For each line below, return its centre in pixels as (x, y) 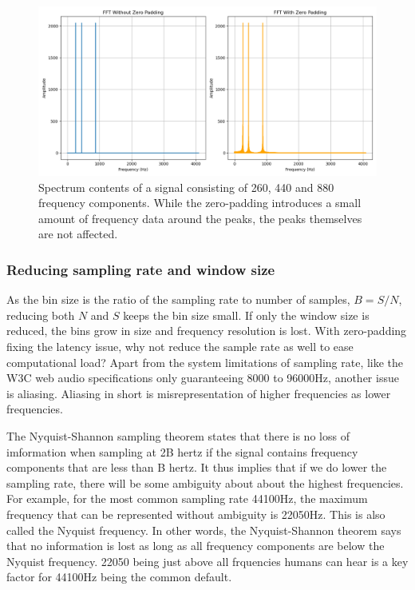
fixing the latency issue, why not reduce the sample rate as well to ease (180, 346)
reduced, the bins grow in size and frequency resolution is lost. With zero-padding (207, 331)
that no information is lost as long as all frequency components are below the (196, 546)
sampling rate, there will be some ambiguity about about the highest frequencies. (205, 482)
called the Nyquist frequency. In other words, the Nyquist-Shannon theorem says (204, 530)
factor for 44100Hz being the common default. (119, 577)
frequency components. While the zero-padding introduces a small (200, 203)
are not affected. (78, 234)
